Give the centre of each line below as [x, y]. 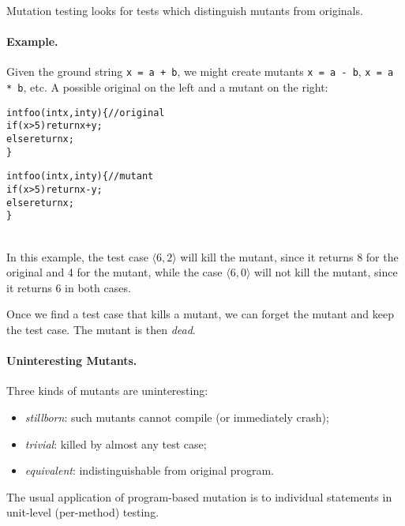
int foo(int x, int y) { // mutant [80, 177]
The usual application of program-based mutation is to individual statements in [199, 496]
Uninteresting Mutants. [72, 361]
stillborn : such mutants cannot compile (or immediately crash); [177, 417]
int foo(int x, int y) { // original [86, 113]
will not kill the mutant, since [326, 272]
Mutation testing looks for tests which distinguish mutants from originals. [185, 10]
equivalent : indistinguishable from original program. [150, 470]
